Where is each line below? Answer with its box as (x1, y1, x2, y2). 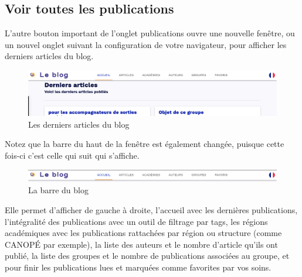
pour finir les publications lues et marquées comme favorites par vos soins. (5, 261, 272, 273)
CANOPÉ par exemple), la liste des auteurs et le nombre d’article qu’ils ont (5, 238, 278, 250)
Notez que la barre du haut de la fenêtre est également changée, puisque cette (5, 138, 284, 150)
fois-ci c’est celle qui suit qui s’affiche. (5, 149, 140, 162)
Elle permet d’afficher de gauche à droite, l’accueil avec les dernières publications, (5, 203, 298, 216)
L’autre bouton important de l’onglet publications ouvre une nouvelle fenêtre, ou (5, 27, 295, 39)
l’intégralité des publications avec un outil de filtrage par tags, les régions (5, 215, 268, 227)
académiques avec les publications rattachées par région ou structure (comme (5, 227, 282, 239)
